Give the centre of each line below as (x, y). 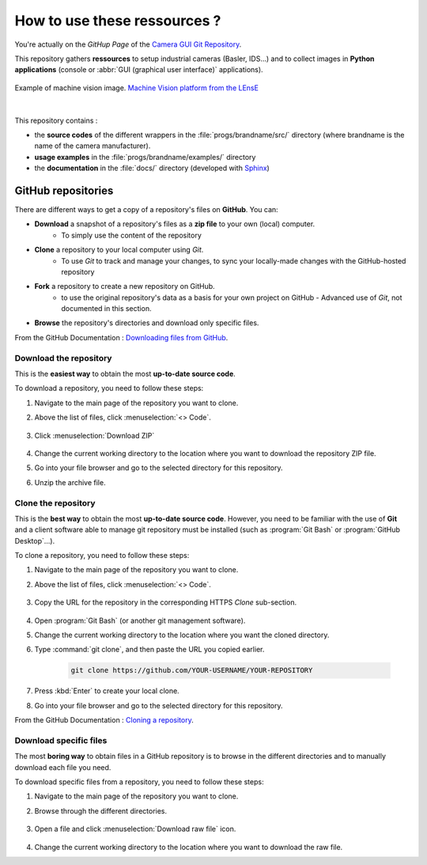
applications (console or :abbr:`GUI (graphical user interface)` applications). (139, 70)
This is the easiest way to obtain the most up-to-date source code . (125, 374)
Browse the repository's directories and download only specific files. (147, 323)
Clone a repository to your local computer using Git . (119, 250)
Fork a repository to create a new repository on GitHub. (125, 286)
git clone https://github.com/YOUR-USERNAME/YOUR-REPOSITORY (192, 670)
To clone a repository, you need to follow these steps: (102, 556)
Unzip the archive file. (70, 482)
